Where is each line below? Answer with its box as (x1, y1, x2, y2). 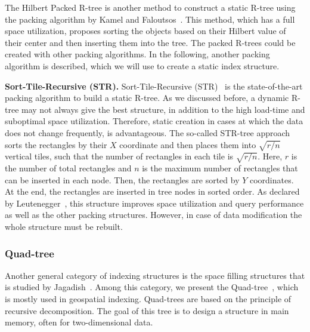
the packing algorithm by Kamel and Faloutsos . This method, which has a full (5, 13, 295, 25)
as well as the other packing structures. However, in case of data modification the (5, 208, 302, 221)
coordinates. (249, 173, 294, 186)
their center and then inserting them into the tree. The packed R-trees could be (5, 36, 296, 48)
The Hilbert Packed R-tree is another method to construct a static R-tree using (5, 1, 296, 13)
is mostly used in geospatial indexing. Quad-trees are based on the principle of (5, 293, 292, 305)
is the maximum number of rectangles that (142, 162, 298, 174)
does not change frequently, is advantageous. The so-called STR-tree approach (5, 126, 290, 139)
